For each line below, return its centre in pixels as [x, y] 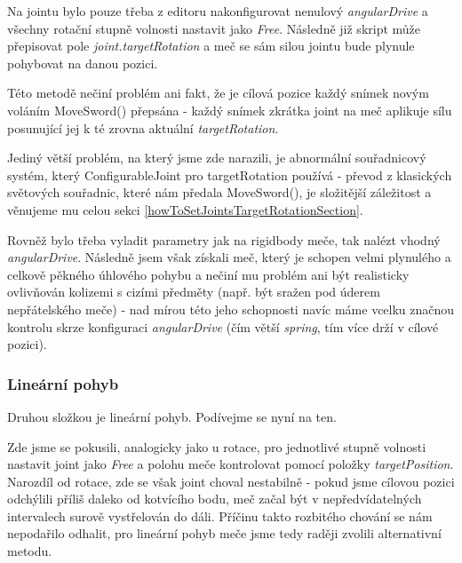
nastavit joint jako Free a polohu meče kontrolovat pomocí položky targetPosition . [231, 464]
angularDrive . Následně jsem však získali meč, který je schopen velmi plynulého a [229, 257]
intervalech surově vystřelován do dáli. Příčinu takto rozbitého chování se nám [220, 515]
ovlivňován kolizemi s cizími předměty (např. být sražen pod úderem [194, 292]
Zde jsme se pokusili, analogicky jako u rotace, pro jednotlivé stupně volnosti [217, 446]
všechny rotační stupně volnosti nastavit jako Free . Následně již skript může [214, 28]
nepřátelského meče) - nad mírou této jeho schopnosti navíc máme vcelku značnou [231, 309]
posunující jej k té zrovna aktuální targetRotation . [143, 127]
